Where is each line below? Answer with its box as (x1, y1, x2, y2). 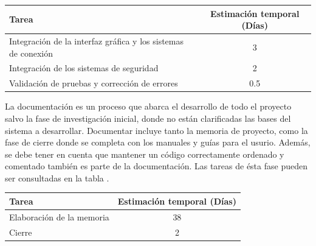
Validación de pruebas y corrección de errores (9, 77, 178, 90)
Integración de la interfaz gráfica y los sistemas (9, 34, 184, 47)
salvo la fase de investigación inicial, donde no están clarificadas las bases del (5, 111, 291, 124)
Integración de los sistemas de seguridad (9, 61, 159, 74)
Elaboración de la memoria (9, 210, 109, 223)
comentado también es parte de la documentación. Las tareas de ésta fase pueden (5, 160, 307, 172)
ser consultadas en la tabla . (5, 171, 109, 184)
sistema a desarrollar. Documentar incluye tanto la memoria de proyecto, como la (5, 124, 308, 136)
